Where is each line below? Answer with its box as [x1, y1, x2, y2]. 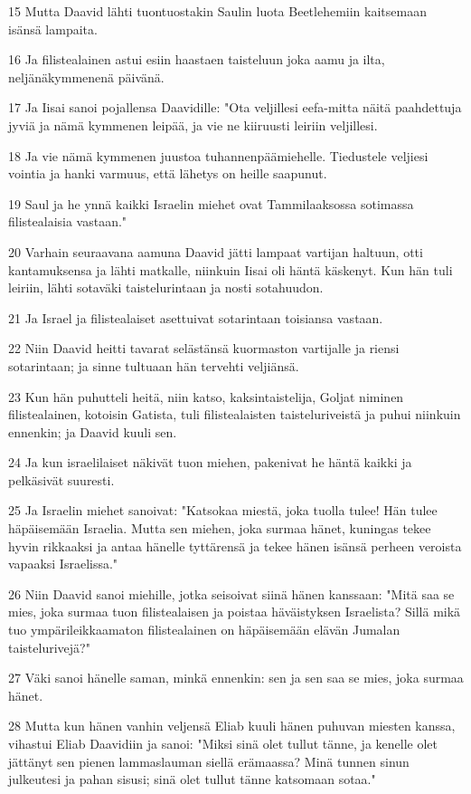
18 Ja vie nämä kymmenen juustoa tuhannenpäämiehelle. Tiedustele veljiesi [8, 146, 429, 165]
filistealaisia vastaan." [8, 212, 127, 231]
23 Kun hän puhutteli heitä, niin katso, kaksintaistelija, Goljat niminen [8, 387, 404, 406]
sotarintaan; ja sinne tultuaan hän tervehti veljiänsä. [8, 356, 299, 375]
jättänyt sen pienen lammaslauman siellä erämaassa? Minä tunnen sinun [8, 751, 410, 770]
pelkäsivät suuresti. [8, 470, 115, 489]
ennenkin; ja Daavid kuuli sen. [8, 422, 177, 441]
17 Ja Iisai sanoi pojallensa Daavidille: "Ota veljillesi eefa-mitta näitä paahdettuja [8, 98, 462, 117]
